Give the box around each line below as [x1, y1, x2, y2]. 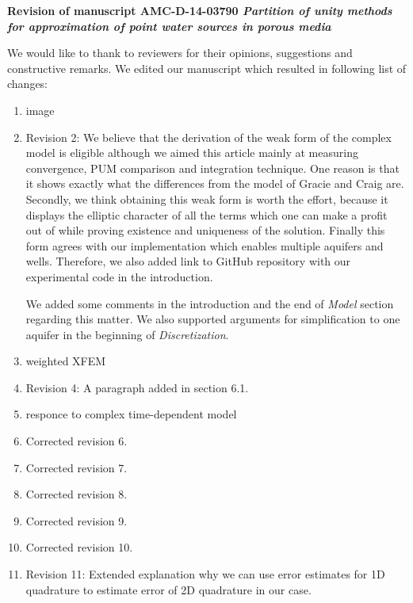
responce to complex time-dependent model [25, 406, 237, 422]
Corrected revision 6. [25, 433, 128, 449]
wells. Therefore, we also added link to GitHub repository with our [25, 253, 351, 269]
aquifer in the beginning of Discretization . [25, 326, 229, 342]
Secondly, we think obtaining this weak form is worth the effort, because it [25, 190, 388, 207]
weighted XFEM [25, 353, 106, 369]
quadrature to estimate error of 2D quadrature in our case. [25, 581, 312, 597]
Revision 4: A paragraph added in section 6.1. [25, 379, 249, 395]
